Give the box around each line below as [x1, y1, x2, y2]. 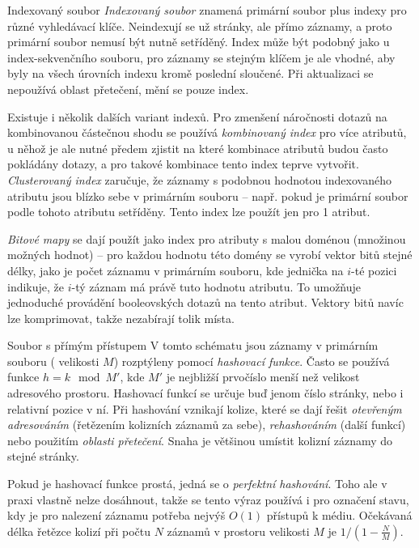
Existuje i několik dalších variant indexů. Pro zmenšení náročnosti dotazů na [7, 108, 387, 125]
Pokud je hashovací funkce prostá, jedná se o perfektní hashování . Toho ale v [7, 475, 387, 492]
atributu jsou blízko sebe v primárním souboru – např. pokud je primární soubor [7, 187, 408, 204]
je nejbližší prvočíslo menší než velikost [166, 368, 360, 385]
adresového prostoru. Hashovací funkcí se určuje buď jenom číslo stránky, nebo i [7, 384, 404, 401]
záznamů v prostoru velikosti [167, 522, 310, 539]
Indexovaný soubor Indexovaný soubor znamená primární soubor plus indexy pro [7, 2, 407, 18]
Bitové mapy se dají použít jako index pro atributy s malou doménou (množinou [7, 230, 406, 247]
